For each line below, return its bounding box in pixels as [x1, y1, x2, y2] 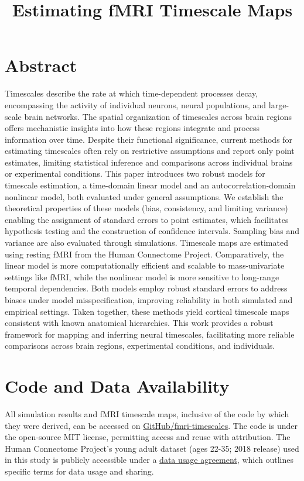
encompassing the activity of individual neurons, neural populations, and [5, 98, 267, 111]
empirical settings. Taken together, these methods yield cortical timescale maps [5, 305, 289, 317]
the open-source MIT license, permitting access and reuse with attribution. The [5, 431, 291, 443]
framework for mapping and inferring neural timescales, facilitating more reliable [5, 328, 295, 340]
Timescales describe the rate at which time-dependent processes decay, [5, 87, 258, 99]
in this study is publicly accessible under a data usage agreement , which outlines [5, 453, 293, 466]
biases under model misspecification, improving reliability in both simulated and [5, 294, 293, 305]
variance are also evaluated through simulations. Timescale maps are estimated [5, 236, 288, 249]
